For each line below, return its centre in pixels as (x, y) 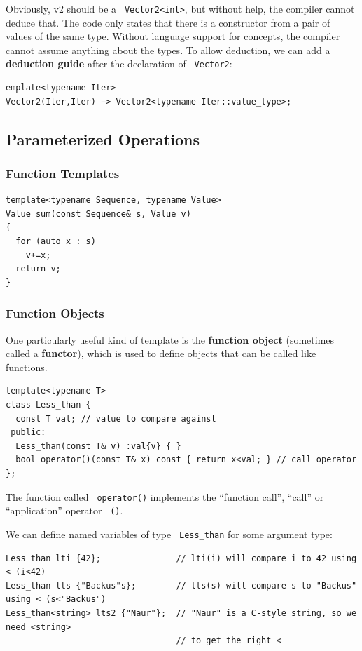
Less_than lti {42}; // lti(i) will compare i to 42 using (181, 558)
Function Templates (63, 173)
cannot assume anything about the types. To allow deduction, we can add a (168, 49)
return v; (38, 269)
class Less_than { (48, 405)
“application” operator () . (64, 510)
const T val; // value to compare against (116, 418)
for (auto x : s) (56, 242)
